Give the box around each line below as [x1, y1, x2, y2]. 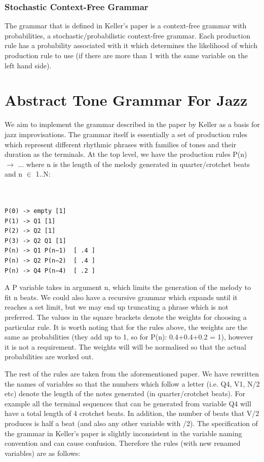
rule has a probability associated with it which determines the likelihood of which [5, 40, 257, 51]
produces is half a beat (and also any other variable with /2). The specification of [5, 417, 258, 428]
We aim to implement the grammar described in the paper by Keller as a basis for [5, 119, 260, 130]
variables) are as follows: [5, 447, 81, 458]
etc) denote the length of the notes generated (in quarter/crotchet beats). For [5, 388, 245, 399]
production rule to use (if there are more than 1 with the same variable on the [5, 50, 248, 60]
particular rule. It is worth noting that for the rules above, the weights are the [5, 321, 248, 332]
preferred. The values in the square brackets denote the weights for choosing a [5, 312, 247, 322]
